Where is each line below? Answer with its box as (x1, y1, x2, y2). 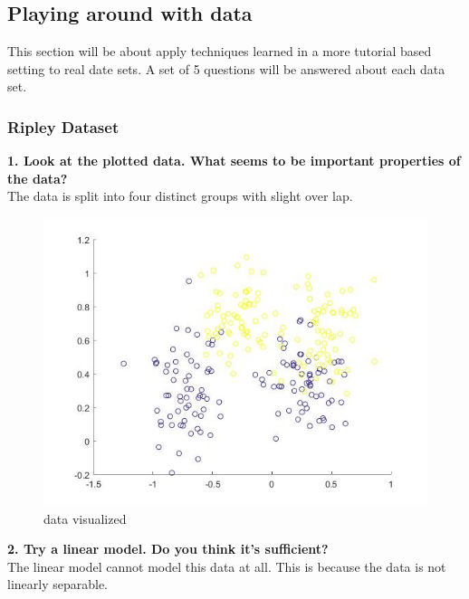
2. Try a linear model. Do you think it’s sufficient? (7, 539, 329, 558)
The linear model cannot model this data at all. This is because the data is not (7, 556, 446, 575)
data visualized (43, 509, 127, 528)
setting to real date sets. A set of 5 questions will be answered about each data (7, 59, 445, 78)
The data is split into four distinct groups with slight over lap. (7, 186, 353, 205)
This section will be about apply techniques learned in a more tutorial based (7, 42, 432, 61)
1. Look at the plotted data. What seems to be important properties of (7, 151, 461, 170)
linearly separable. (7, 575, 109, 594)
